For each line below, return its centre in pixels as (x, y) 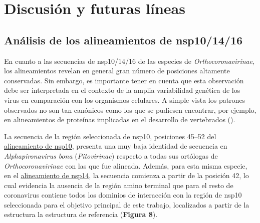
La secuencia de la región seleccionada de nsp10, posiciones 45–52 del (110, 136)
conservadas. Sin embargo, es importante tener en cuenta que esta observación (124, 80)
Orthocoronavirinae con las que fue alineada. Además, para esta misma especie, (126, 165)
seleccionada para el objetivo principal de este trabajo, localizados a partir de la (127, 204)
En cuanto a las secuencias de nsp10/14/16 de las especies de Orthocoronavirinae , (129, 61)
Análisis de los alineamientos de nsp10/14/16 (123, 40)
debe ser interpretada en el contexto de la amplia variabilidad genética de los (122, 90)
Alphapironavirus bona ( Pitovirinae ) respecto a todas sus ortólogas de (111, 155)
